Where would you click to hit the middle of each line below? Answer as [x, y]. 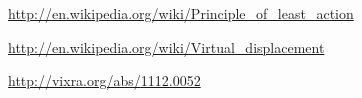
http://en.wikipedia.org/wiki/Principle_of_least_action [181, 13]
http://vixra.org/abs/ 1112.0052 [104, 80]
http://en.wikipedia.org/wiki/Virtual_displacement [166, 46]
